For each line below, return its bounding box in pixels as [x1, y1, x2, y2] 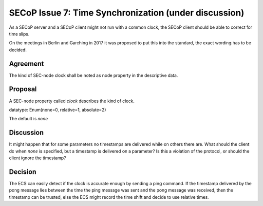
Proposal [9, 85, 37, 94]
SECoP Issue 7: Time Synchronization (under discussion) [9, 7, 244, 18]
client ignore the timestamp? [9, 155, 66, 161]
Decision [9, 168, 37, 176]
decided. [9, 47, 27, 53]
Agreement [9, 59, 44, 68]
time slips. [9, 31, 30, 37]
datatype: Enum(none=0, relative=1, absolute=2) [9, 107, 107, 112]
